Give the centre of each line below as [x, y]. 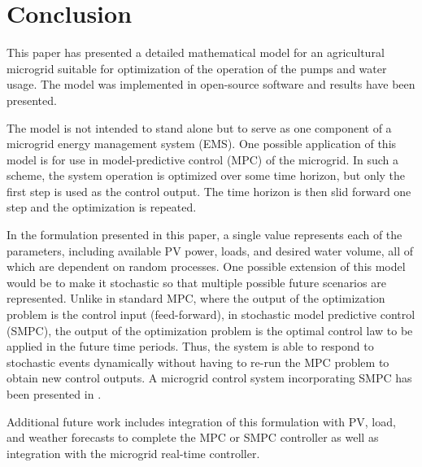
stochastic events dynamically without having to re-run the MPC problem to [198, 362]
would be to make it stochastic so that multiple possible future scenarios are [196, 282]
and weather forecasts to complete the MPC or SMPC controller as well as [193, 437]
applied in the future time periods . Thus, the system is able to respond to [190, 346]
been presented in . [54, 394]
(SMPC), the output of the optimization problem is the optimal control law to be [210, 330]
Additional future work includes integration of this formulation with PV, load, [201, 421]
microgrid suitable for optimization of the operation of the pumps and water [197, 68]
